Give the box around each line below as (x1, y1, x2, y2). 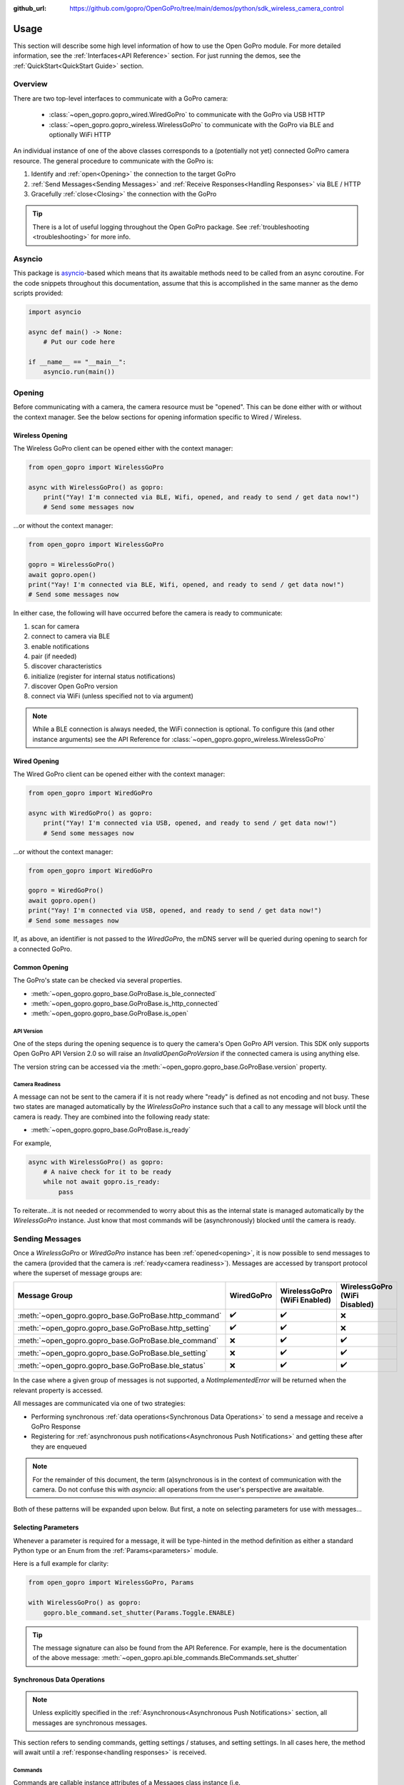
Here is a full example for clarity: (13, 1559, 109, 1568)
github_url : (13, 4, 46, 12)
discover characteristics (31, 662, 102, 670)
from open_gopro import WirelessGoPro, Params (28, 1579, 194, 1587)
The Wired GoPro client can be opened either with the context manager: (13, 770, 226, 778)
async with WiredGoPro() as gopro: (28, 809, 153, 817)
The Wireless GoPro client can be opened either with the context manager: (13, 443, 233, 453)
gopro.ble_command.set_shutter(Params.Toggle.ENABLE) (43, 1609, 236, 1616)
